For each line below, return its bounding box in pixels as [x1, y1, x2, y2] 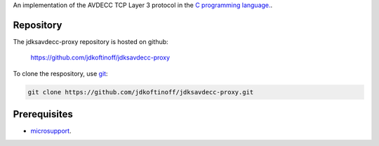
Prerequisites [13, 108, 73, 120]
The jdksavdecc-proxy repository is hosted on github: [13, 37, 168, 45]
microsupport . [30, 126, 72, 136]
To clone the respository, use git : [13, 69, 108, 78]
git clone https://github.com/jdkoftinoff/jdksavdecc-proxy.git [27, 88, 254, 96]
